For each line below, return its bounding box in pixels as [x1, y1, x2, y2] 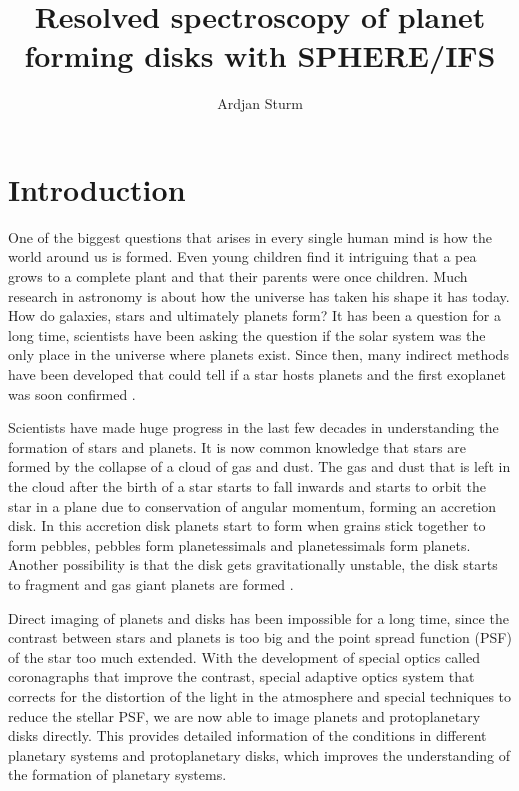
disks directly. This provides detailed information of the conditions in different [8, 725, 487, 746]
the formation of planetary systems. [8, 764, 227, 785]
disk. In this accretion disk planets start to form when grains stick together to [8, 515, 486, 536]
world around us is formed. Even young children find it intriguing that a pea [8, 246, 477, 267]
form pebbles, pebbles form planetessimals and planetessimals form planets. [8, 534, 471, 555]
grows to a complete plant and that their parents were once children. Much [8, 266, 468, 287]
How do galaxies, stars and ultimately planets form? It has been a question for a [8, 305, 501, 326]
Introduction [8, 168, 186, 209]
